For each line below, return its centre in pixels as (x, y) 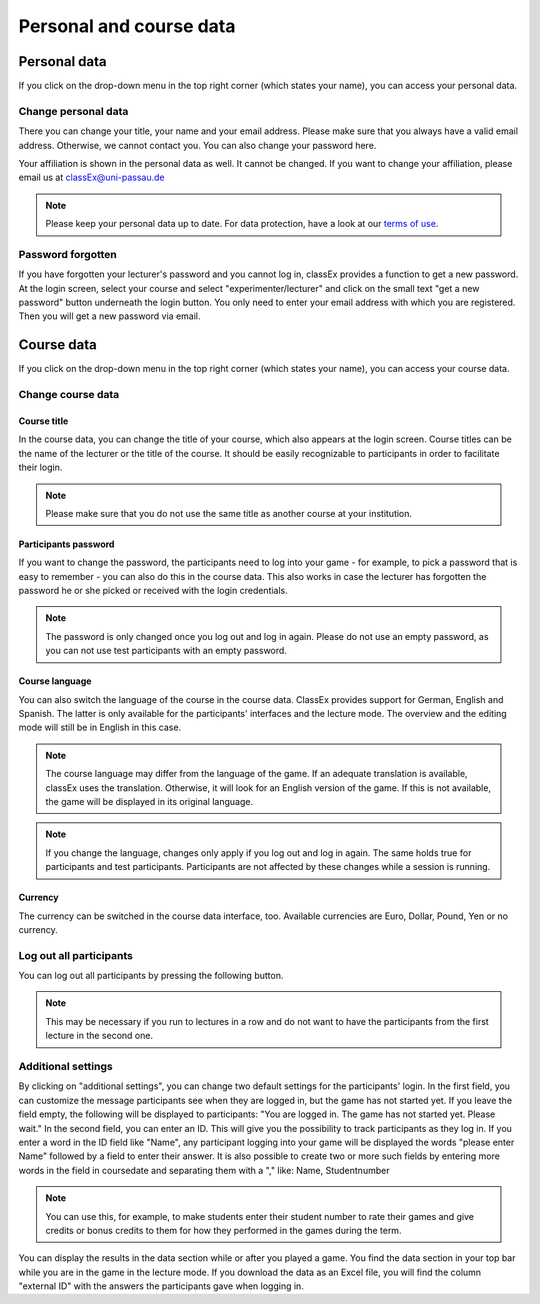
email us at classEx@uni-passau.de (91, 177)
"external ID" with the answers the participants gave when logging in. (161, 1286)
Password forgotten (67, 254)
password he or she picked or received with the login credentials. (153, 591)
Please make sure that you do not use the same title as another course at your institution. (229, 513)
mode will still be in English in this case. (100, 727)
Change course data (69, 395)
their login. (40, 467)
